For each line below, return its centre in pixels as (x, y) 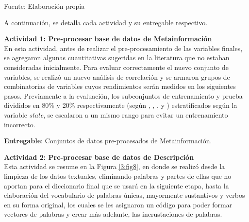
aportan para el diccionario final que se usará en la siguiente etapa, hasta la (116, 185)
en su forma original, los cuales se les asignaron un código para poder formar (118, 204)
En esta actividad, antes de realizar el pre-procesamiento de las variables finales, (123, 48)
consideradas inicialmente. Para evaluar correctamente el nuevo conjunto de (116, 67)
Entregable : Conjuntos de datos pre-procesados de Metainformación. (108, 141)
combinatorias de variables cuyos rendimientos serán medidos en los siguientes (120, 86)
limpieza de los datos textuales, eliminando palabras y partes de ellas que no (118, 176)
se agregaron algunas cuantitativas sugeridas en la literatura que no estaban (117, 58)
